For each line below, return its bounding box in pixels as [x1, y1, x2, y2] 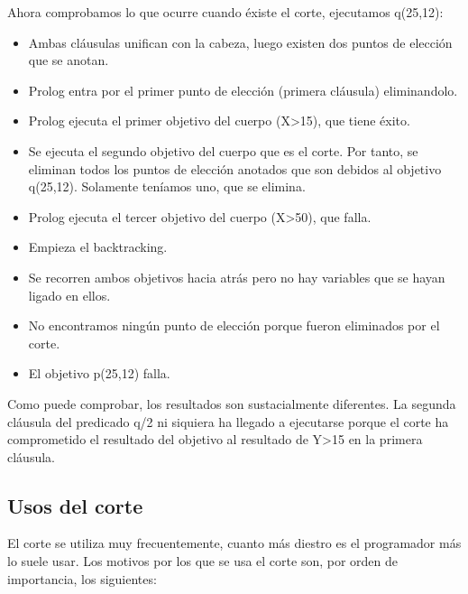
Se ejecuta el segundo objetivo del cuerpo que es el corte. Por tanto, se [28, 141, 418, 160]
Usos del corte [7, 491, 143, 519]
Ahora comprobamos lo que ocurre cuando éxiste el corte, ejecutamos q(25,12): [7, 3, 444, 21]
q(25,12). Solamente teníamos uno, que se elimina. [28, 177, 306, 196]
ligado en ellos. [28, 285, 111, 304]
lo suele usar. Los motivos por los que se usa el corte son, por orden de [7, 552, 399, 571]
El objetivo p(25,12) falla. [28, 364, 170, 383]
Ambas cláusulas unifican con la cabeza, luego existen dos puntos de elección [28, 32, 453, 51]
